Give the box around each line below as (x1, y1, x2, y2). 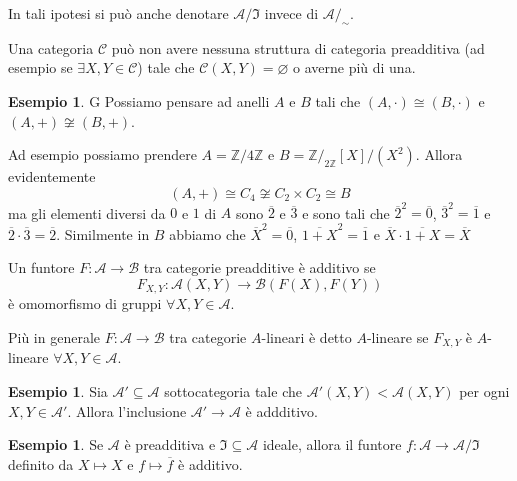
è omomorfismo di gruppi (8, 293, 162, 314)
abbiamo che (169, 223, 246, 244)
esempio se (8, 57, 73, 78)
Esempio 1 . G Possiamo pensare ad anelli (8, 90, 270, 111)
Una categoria (8, 37, 94, 58)
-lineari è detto (261, 327, 352, 348)
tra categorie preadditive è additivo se (143, 257, 376, 278)
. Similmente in (56, 223, 150, 244)
